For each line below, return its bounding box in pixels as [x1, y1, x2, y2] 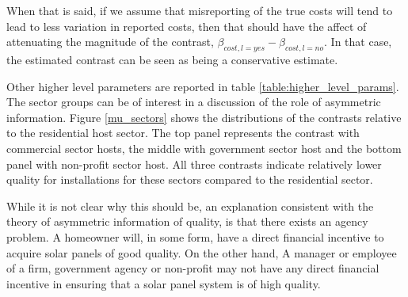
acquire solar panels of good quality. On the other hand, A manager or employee [6, 244, 397, 261]
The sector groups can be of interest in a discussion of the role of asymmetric [6, 93, 381, 110]
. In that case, [324, 33, 392, 50]
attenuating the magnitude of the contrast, [6, 33, 214, 50]
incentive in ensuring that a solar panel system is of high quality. [6, 275, 321, 291]
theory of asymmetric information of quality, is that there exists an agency [6, 213, 368, 230]
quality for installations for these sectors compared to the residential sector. [6, 171, 373, 188]
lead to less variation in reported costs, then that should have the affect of [6, 17, 367, 34]
